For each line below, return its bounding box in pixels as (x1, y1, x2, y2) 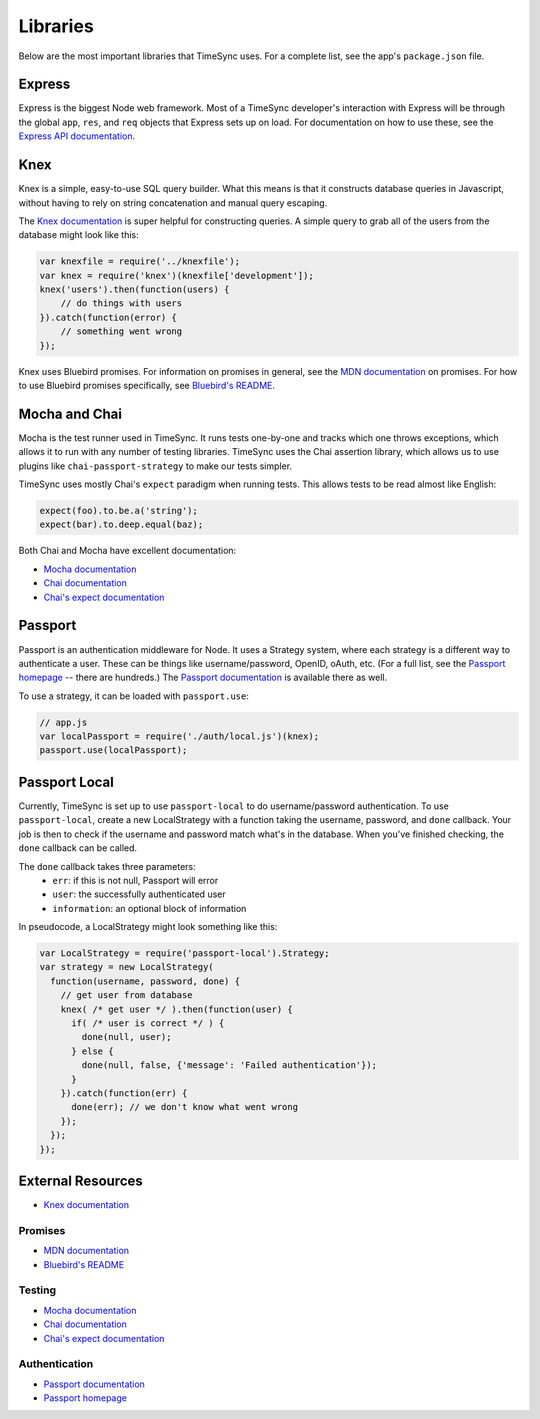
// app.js (39, 716, 88, 728)
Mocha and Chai (18, 405, 123, 422)
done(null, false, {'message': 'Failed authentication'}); (81, 1060, 378, 1071)
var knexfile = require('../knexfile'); (39, 256, 240, 267)
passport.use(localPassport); (39, 745, 188, 756)
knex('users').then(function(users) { (39, 284, 230, 295)
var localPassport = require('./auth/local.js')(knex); (39, 731, 320, 742)
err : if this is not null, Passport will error (52, 874, 219, 886)
